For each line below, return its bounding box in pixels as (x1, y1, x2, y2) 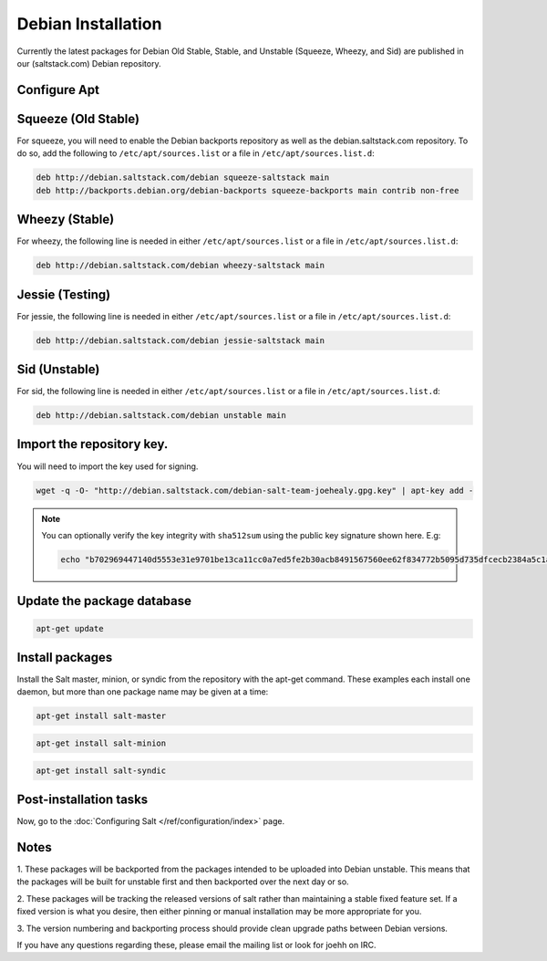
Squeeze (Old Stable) (16, 110, 140, 127)
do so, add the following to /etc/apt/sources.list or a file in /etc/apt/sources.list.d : (16, 148, 376, 159)
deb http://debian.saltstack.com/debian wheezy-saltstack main (36, 260, 325, 271)
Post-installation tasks (16, 791, 149, 807)
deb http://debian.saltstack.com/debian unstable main (36, 411, 286, 421)
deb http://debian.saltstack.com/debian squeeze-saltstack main (36, 172, 330, 183)
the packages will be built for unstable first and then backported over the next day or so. (16, 876, 350, 887)
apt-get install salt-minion (36, 737, 167, 748)
